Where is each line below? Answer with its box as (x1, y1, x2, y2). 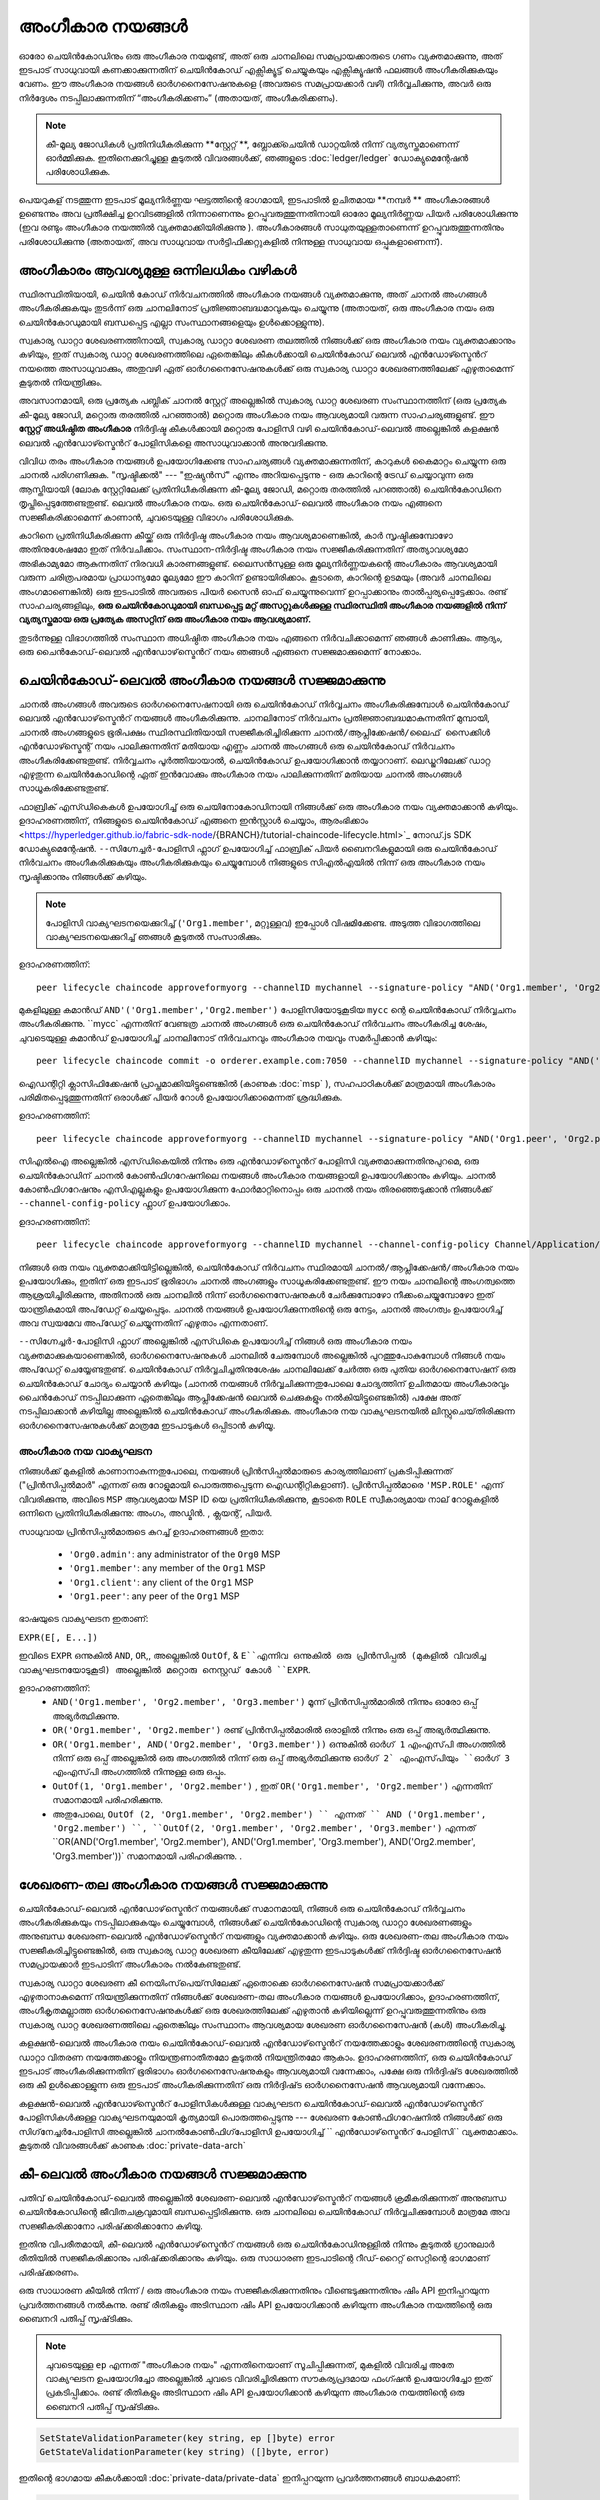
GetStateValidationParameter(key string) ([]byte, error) (39, 2446, 330, 2458)
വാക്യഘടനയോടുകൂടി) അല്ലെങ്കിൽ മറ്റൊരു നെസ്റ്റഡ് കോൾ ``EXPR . (18, 1663, 312, 1675)
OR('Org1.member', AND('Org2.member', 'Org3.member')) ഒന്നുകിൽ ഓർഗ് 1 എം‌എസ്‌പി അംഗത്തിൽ (52, 1738, 506, 1750)
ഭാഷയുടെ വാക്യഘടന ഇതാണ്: (18, 1613, 149, 1625)
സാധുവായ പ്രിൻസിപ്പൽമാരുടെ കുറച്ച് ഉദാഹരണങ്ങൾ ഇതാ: (18, 1525, 265, 1537)
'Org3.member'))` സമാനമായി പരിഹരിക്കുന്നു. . (52, 1850, 243, 1862)
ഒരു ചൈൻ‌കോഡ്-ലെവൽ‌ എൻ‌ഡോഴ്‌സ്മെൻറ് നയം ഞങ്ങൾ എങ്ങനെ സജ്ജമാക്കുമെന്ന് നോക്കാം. (18, 646, 422, 658)
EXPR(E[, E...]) (18, 1631, 99, 1643)
